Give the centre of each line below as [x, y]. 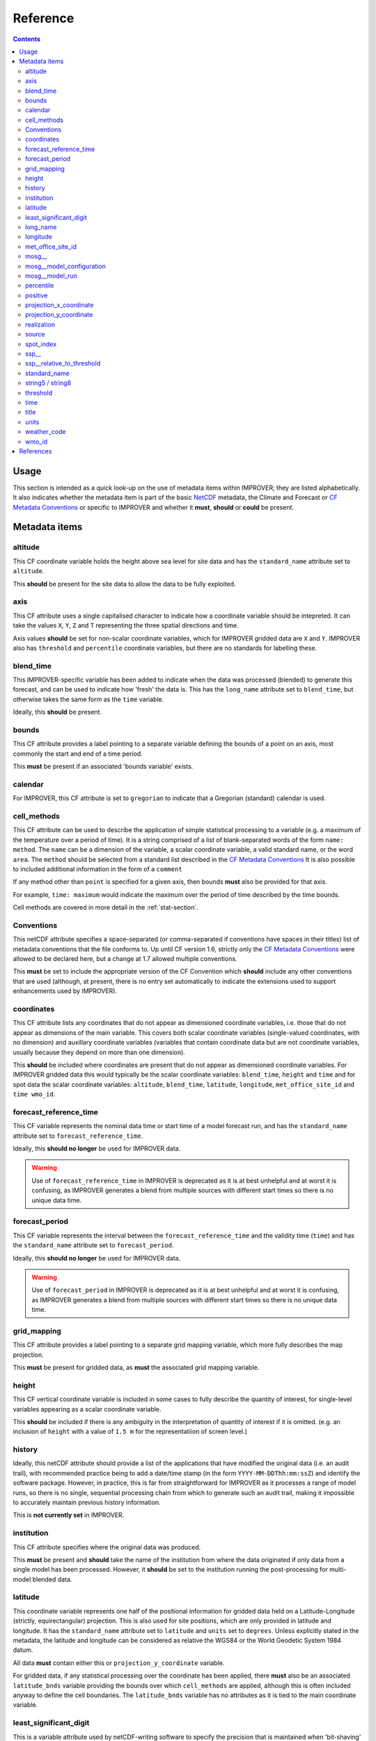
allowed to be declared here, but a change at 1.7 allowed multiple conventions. [125, 959]
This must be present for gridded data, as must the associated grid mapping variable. [136, 1367]
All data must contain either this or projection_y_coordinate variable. [119, 1663]
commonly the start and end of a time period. [78, 754]
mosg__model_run [52, 276]
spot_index [41, 344]
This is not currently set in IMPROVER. [69, 1515]
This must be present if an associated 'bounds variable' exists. [103, 767]
